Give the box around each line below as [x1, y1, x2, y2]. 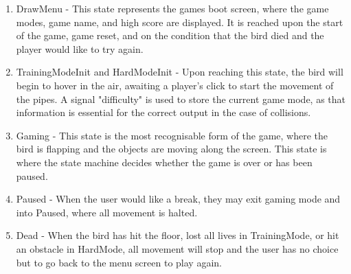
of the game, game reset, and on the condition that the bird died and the [16, 28, 324, 43]
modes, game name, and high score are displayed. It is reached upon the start [16, 14, 343, 29]
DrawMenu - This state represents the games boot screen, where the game [16, 1, 329, 15]
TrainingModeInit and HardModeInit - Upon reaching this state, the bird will [16, 65, 343, 79]
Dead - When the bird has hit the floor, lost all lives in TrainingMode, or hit [16, 228, 339, 242]
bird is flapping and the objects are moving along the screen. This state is [16, 141, 327, 156]
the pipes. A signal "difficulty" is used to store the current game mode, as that [16, 91, 346, 106]
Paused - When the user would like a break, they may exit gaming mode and [16, 192, 341, 206]
